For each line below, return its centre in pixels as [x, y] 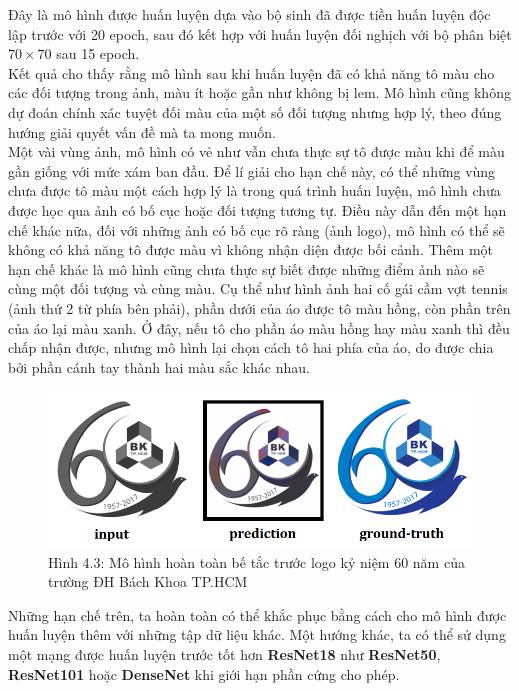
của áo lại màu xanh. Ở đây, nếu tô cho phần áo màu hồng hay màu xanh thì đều [259, 327]
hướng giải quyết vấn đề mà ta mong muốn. [142, 131]
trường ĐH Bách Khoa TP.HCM [148, 581]
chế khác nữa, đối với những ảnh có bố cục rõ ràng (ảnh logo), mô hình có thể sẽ [256, 229]
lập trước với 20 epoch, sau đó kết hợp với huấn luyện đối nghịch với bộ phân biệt [260, 33]
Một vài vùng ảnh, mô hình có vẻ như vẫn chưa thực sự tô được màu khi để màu [256, 151]
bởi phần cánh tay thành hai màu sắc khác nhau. [159, 366]
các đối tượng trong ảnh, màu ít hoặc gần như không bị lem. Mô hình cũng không [259, 92]
